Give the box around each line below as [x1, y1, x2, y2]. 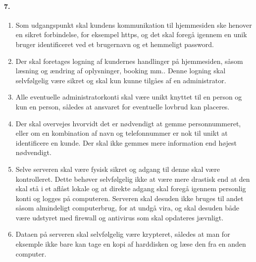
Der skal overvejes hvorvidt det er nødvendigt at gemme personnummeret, [15, 118, 241, 128]
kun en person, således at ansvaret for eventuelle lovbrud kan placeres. [15, 101, 230, 111]
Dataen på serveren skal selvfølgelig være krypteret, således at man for [15, 229, 230, 239]
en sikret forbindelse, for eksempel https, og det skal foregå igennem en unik [15, 29, 247, 40]
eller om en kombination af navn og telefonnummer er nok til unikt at [15, 128, 228, 138]
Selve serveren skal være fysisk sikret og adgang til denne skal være [15, 163, 220, 174]
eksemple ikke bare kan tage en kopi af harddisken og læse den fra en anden [15, 239, 246, 249]
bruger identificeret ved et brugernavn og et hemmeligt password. [15, 39, 214, 49]
